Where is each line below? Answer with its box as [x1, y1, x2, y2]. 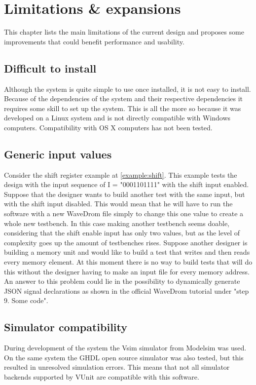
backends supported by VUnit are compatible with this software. [4, 371, 199, 382]
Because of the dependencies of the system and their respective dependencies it [4, 93, 243, 104]
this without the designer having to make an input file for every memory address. [4, 266, 250, 276]
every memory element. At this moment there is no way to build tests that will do [4, 257, 253, 267]
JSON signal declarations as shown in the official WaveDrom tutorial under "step [4, 285, 249, 296]
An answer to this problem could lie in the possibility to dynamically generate [4, 276, 240, 286]
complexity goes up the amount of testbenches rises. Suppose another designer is [4, 237, 248, 247]
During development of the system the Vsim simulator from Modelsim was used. [4, 343, 247, 353]
